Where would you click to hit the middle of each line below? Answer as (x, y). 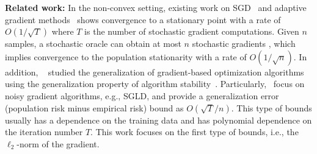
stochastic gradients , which (244, 44)
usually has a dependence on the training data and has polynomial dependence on (158, 120)
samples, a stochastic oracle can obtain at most (93, 44)
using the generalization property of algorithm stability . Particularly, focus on (155, 84)
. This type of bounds (271, 107)
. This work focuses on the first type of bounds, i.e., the (195, 132)
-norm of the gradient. (58, 143)
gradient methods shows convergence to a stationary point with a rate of (143, 19)
